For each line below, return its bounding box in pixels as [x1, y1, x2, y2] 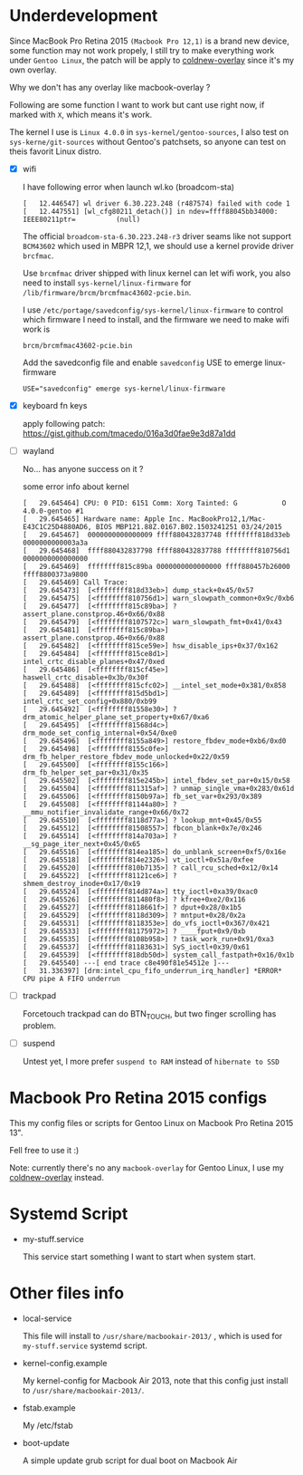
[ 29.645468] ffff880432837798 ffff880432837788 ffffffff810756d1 [22, 546, 291, 555]
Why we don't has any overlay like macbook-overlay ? [9, 82, 211, 92]
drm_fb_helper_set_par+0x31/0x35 [22, 768, 149, 777]
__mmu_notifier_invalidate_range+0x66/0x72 [22, 808, 190, 817]
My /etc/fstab [22, 1420, 74, 1431]
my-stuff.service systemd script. [22, 1340, 147, 1351]
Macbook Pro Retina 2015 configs [9, 1088, 268, 1108]
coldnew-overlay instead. [9, 1171, 104, 1182]
